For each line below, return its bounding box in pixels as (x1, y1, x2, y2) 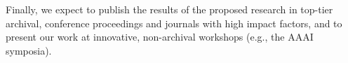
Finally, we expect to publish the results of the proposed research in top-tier (6, 2, 333, 16)
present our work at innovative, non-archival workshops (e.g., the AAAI (6, 29, 314, 44)
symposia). (6, 43, 52, 57)
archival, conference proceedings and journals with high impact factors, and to (6, 15, 342, 30)
